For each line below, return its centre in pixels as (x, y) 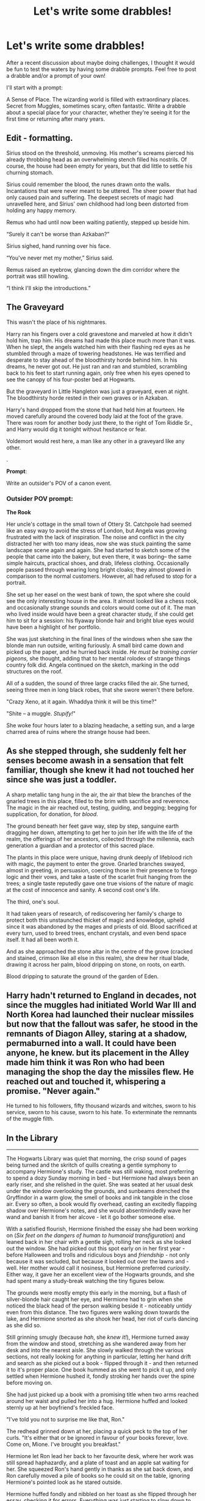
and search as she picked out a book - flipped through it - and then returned (102, 1363)
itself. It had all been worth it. (43, 939)
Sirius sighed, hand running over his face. (59, 245)
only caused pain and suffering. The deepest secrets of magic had (90, 197)
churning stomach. (30, 172)
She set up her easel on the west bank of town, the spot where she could (98, 594)
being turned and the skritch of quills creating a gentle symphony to (92, 1165)
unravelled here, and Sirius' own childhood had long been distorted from (97, 204)
